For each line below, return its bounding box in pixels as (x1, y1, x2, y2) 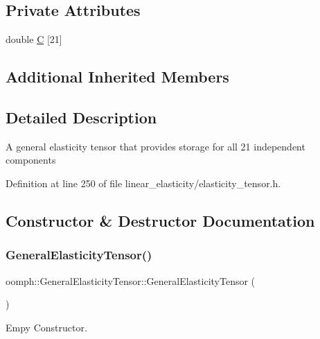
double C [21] (6, 32, 62, 46)
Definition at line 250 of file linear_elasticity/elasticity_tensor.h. (6, 175, 281, 190)
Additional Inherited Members (6, 66, 229, 87)
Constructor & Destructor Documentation (6, 209, 315, 231)
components (6, 153, 56, 167)
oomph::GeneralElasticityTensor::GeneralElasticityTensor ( (6, 273, 256, 288)
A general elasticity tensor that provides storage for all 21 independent (6, 139, 305, 153)
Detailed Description (6, 106, 157, 128)
